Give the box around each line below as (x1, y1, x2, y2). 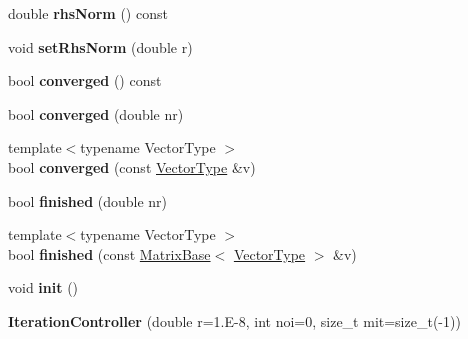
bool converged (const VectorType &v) (8, 156, 256, 177)
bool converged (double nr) (8, 103, 184, 124)
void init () (8, 277, 79, 298)
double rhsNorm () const (8, 3, 168, 23)
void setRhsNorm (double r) (8, 36, 193, 57)
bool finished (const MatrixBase (8, 243, 211, 264)
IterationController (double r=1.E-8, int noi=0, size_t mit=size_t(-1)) (8, 310, 461, 331)
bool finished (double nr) (8, 190, 168, 211)
